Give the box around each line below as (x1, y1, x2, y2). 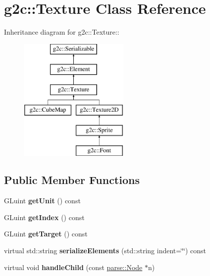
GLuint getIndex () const (4, 212, 85, 222)
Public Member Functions (4, 172, 140, 187)
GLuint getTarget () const (4, 229, 88, 239)
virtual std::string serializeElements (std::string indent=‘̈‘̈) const (4, 245, 207, 256)
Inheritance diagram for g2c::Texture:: (4, 27, 119, 37)
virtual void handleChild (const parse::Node (4, 262, 143, 272)
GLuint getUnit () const (4, 195, 81, 206)
